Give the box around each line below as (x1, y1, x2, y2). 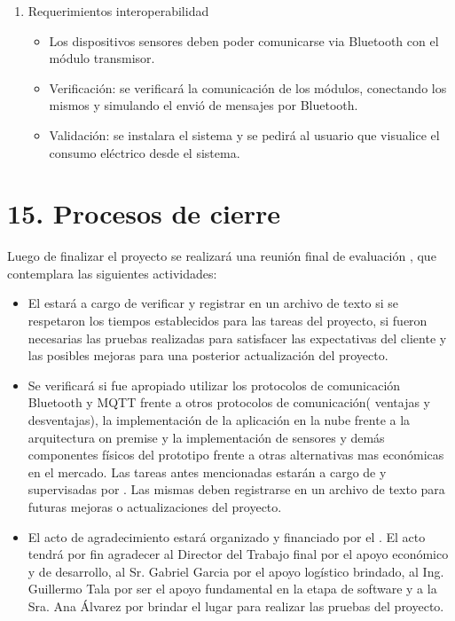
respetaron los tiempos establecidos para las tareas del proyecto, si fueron (27, 311, 428, 330)
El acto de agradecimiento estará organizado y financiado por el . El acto (27, 527, 426, 546)
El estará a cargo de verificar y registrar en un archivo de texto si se (27, 294, 399, 312)
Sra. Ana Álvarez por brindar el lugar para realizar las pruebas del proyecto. (27, 596, 444, 615)
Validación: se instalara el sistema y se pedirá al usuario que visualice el (49, 125, 440, 144)
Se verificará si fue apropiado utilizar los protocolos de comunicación (27, 375, 401, 394)
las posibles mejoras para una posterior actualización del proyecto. (27, 346, 388, 365)
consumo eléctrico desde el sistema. (49, 143, 240, 161)
